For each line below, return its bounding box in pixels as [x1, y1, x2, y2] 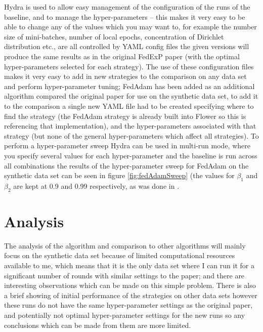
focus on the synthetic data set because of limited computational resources [4, 250, 235, 261]
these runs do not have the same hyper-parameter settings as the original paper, [4, 300, 253, 310]
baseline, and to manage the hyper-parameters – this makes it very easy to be [4, 11, 245, 22]
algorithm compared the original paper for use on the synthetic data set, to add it [4, 91, 258, 101]
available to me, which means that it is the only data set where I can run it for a [4, 260, 254, 270]
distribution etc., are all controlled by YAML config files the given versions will [4, 41, 249, 52]
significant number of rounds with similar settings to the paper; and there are [4, 270, 245, 280]
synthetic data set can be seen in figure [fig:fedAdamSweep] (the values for [4, 170, 235, 181]
